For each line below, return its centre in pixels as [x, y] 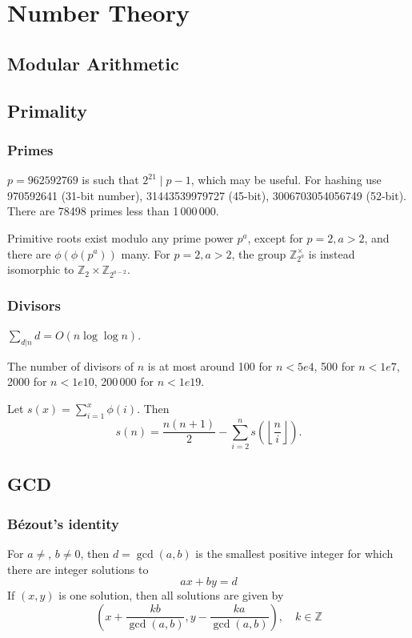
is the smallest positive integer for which [294, 553]
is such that [110, 180]
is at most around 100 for [210, 365]
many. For [146, 253]
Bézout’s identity [63, 523]
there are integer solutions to [78, 569]
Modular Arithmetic [93, 63]
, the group [259, 253]
